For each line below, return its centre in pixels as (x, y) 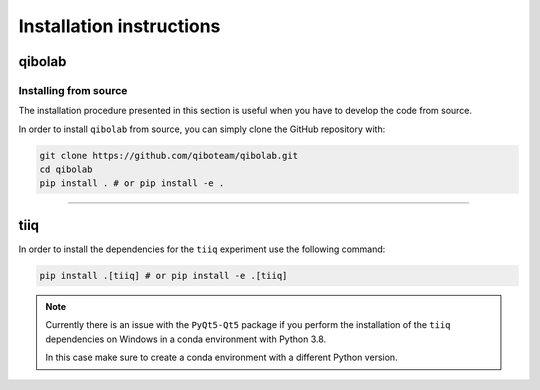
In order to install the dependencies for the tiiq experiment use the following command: (202, 249)
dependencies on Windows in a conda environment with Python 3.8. (186, 339)
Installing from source (73, 90)
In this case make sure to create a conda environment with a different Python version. (222, 357)
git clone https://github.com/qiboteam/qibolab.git (169, 155)
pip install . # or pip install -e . (132, 183)
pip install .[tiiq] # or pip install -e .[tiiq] (163, 275)
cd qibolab (66, 169)
